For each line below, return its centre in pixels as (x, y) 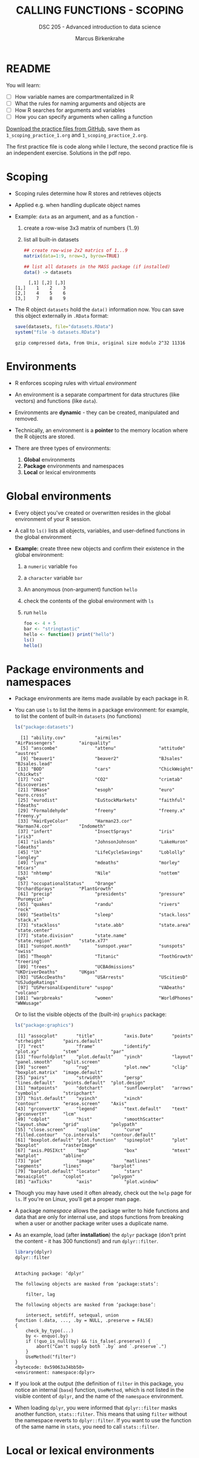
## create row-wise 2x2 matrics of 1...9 (75, 250)
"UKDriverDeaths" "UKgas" (56, 972)
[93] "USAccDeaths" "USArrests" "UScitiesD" (103, 977)
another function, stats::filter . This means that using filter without (101, 1414)
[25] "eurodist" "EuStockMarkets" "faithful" (101, 801)
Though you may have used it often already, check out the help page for (103, 1193)
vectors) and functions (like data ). (56, 401)
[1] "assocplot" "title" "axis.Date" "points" (105, 1036)
